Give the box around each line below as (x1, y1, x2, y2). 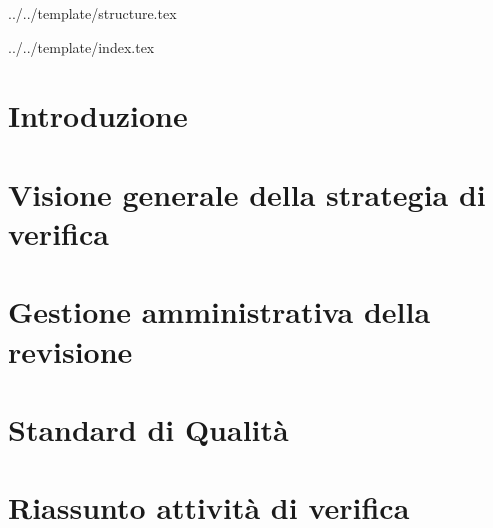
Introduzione (8, 95, 188, 136)
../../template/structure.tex (8, 3, 177, 23)
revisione (8, 330, 133, 371)
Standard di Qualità (8, 408, 289, 449)
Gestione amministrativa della (8, 291, 431, 332)
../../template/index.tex (8, 36, 155, 57)
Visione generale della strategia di (8, 173, 486, 214)
